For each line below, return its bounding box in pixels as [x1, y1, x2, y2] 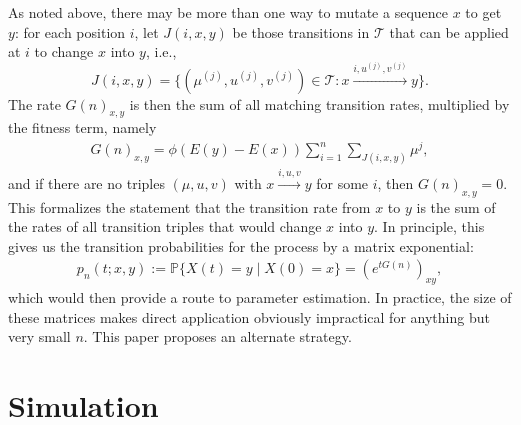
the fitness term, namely [8, 117, 157, 138]
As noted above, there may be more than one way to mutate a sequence [8, 2, 448, 22]
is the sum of [416, 196, 496, 217]
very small [8, 326, 71, 347]
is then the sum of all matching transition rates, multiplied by [129, 93, 510, 114]
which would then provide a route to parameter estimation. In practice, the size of [8, 287, 512, 308]
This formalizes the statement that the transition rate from [8, 196, 371, 217]
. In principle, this [374, 216, 485, 237]
